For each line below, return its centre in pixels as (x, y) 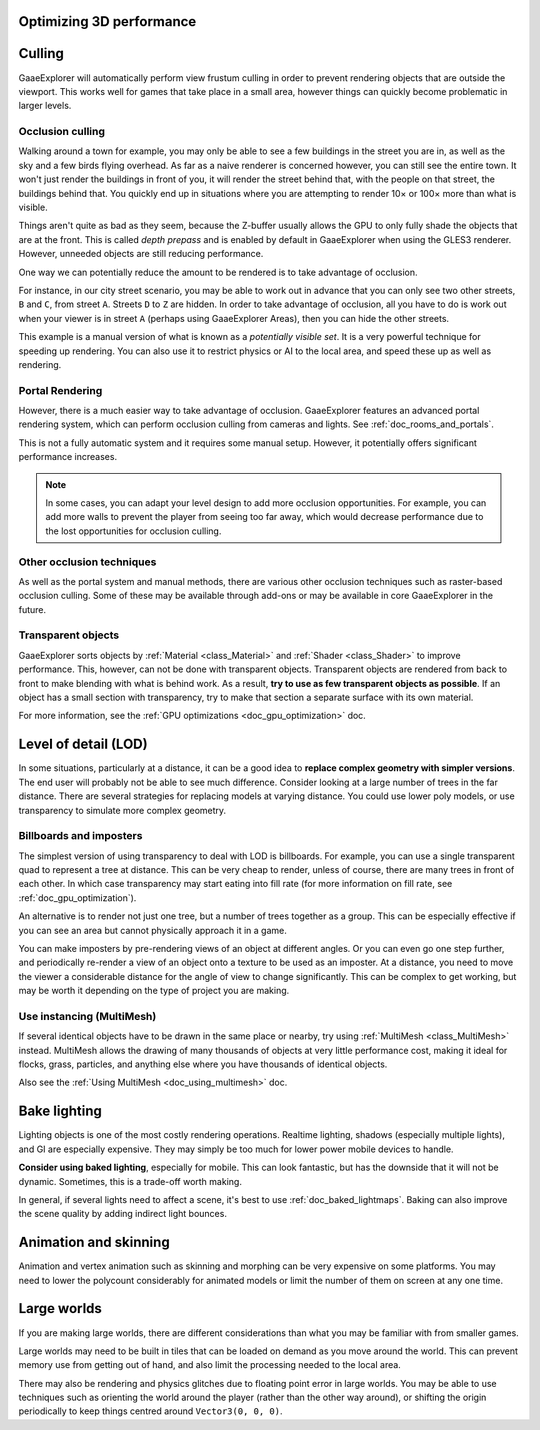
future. (32, 609)
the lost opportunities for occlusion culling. (133, 531)
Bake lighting (60, 1111)
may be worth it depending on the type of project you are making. (154, 991)
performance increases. (68, 457)
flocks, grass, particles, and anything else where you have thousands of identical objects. (203, 1064)
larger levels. (45, 106)
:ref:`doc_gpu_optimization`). (77, 897)
